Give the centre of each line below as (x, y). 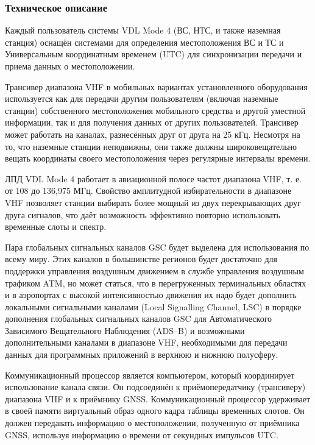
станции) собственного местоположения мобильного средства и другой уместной (155, 110)
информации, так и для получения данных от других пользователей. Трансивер (152, 122)
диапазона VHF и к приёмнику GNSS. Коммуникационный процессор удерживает (158, 398)
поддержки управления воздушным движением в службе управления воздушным (154, 270)
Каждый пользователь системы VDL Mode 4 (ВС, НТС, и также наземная (143, 30)
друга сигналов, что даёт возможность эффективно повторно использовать (143, 214)
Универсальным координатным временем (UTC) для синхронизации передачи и (154, 54)
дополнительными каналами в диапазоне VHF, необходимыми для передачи (146, 342)
